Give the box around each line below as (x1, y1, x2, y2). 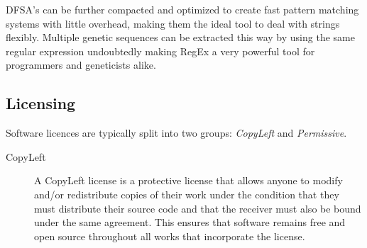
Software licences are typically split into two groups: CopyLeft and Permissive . (6, 125, 347, 140)
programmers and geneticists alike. (6, 57, 156, 72)
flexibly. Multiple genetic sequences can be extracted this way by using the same (6, 30, 355, 45)
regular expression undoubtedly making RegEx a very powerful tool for (6, 43, 315, 58)
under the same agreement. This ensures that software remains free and (34, 215, 346, 230)
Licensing (6, 92, 76, 114)
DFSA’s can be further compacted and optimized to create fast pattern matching (6, 2, 359, 16)
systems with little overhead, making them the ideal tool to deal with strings (6, 16, 340, 30)
